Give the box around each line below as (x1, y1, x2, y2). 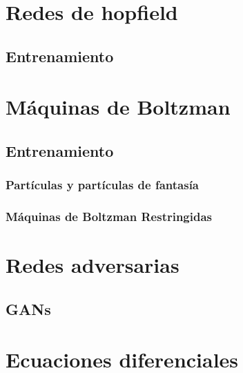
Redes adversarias (6, 251, 179, 279)
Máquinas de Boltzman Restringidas (6, 208, 213, 225)
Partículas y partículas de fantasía (6, 176, 199, 193)
